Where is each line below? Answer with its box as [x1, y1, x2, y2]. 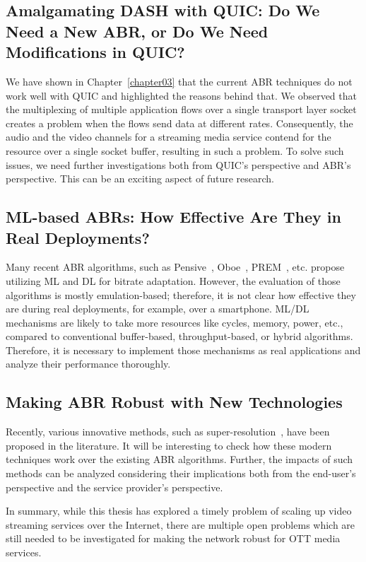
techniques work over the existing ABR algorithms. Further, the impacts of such [6, 452, 353, 467]
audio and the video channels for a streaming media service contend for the [6, 129, 331, 144]
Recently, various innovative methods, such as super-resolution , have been [6, 424, 330, 439]
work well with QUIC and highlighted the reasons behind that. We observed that [6, 88, 357, 103]
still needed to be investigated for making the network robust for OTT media [6, 531, 341, 546]
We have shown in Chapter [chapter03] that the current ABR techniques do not [6, 74, 353, 88]
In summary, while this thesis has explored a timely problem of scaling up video [6, 503, 352, 518]
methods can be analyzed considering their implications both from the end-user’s [6, 466, 356, 481]
